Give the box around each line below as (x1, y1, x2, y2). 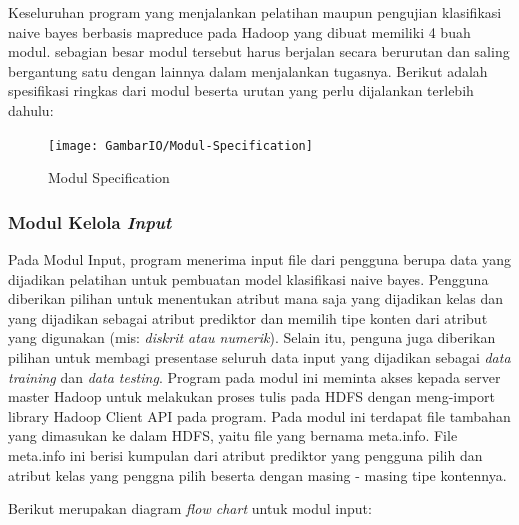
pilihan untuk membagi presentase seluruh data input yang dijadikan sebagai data (8, 347, 511, 367)
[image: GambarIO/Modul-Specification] (48, 138, 313, 153)
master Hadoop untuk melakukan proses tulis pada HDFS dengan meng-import (8, 386, 495, 407)
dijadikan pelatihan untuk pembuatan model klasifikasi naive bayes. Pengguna (8, 268, 489, 289)
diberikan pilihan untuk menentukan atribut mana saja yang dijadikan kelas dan (8, 288, 504, 309)
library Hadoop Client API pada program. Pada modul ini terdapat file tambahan (8, 405, 511, 426)
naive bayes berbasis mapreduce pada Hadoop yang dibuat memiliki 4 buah (8, 21, 471, 42)
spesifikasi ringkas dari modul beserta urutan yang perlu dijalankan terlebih (8, 80, 474, 101)
